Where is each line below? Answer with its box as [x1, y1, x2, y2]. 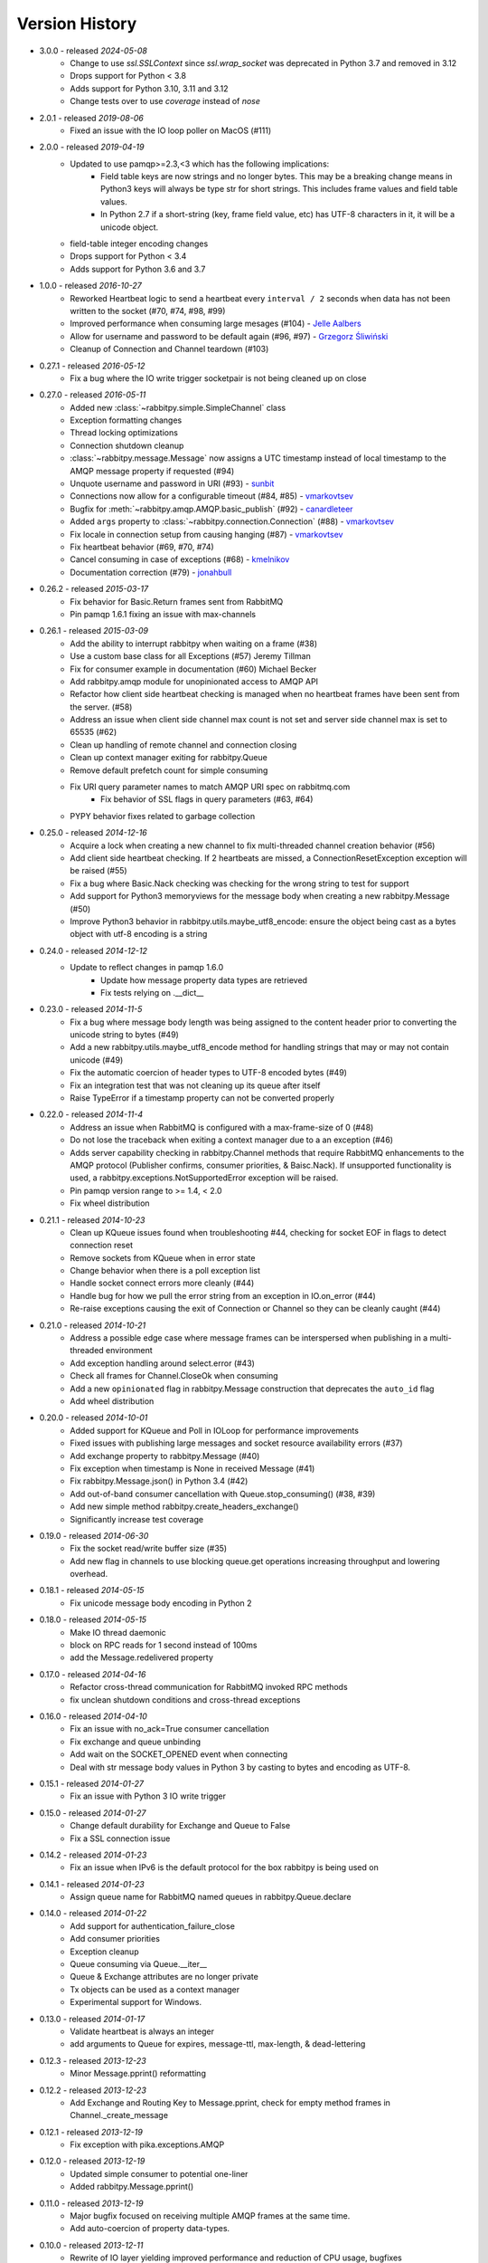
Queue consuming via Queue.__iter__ [70, 1959, 208, 1970]
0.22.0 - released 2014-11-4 [39, 1109, 144, 1120]
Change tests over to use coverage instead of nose [70, 96, 261, 107]
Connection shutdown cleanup [70, 440, 184, 451]
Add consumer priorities [70, 1934, 160, 1944]
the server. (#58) [70, 702, 133, 712]
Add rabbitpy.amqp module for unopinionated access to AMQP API [70, 675, 319, 687]
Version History [16, 14, 137, 33]
